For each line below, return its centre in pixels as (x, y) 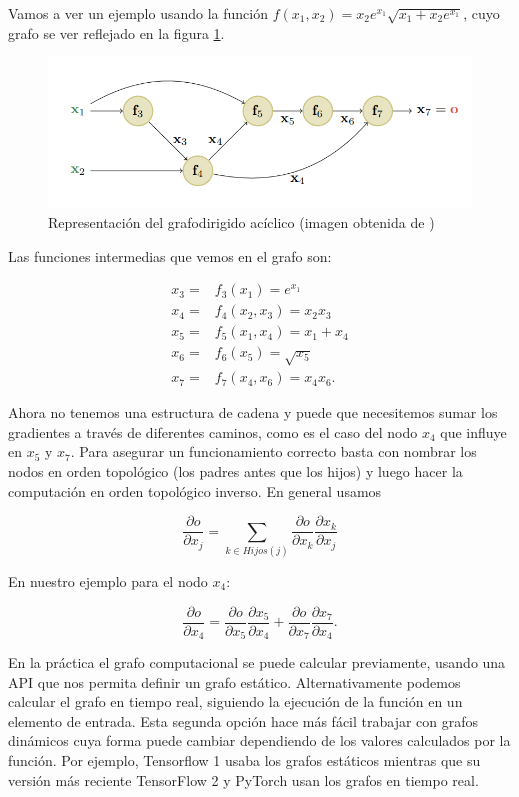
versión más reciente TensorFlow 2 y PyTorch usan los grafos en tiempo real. (243, 779)
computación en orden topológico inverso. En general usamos (195, 490)
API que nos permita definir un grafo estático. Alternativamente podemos (234, 681)
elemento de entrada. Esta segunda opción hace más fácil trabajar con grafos (243, 720)
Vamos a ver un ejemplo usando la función (138, 13)
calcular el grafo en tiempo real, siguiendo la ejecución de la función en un (235, 701)
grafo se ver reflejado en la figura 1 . (116, 32)
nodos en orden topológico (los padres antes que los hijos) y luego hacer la (235, 470)
